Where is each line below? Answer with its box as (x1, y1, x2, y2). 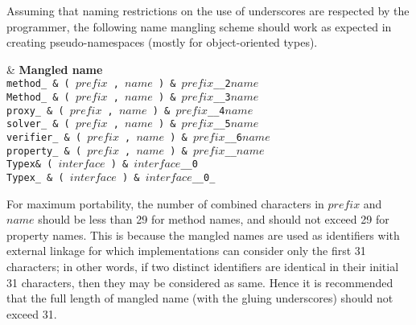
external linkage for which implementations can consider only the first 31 (6, 242, 366, 259)
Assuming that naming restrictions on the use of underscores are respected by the (6, 2, 410, 19)
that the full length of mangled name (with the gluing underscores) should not (6, 290, 393, 306)
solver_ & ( (6, 118, 70, 130)
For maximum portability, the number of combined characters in (6, 195, 324, 212)
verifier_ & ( (6, 132, 82, 143)
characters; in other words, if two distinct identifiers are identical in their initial (6, 258, 399, 274)
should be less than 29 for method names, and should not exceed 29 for (38, 211, 389, 228)
